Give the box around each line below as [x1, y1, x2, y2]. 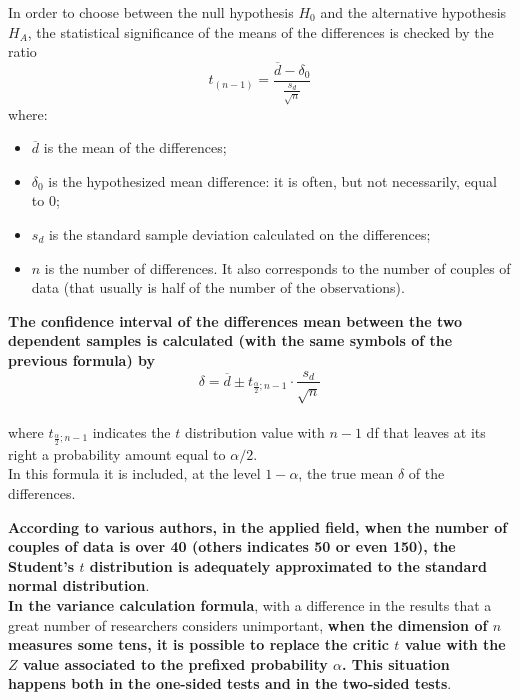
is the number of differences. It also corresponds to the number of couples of [44, 257, 511, 278]
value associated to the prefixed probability [22, 653, 328, 674]
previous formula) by [8, 349, 156, 370]
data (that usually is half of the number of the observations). [31, 277, 405, 298]
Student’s [8, 555, 75, 576]
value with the [404, 634, 506, 655]
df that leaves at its [366, 421, 486, 442]
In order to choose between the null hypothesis [8, 2, 294, 22]
